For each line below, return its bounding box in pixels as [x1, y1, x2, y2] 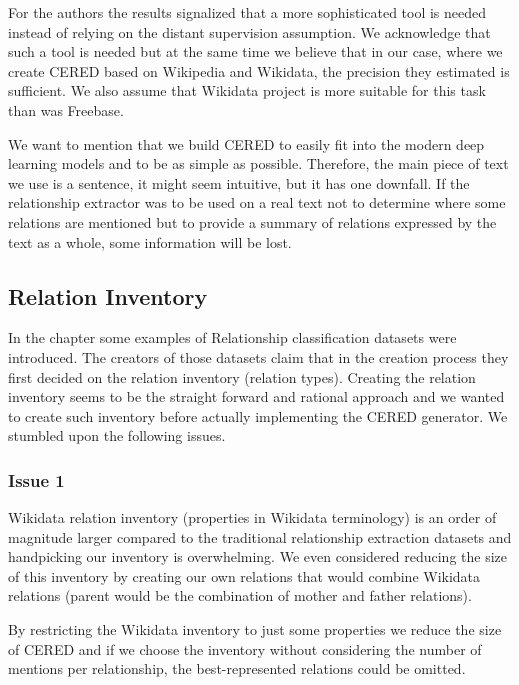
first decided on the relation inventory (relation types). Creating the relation [8, 366, 476, 387]
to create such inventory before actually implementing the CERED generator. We [8, 405, 508, 426]
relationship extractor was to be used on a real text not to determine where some [8, 192, 506, 213]
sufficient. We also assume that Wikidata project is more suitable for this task [8, 80, 486, 101]
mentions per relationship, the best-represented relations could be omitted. [8, 658, 466, 679]
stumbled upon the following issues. [8, 425, 226, 446]
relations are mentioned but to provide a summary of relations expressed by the [8, 211, 497, 232]
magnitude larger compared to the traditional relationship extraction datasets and [8, 526, 512, 547]
